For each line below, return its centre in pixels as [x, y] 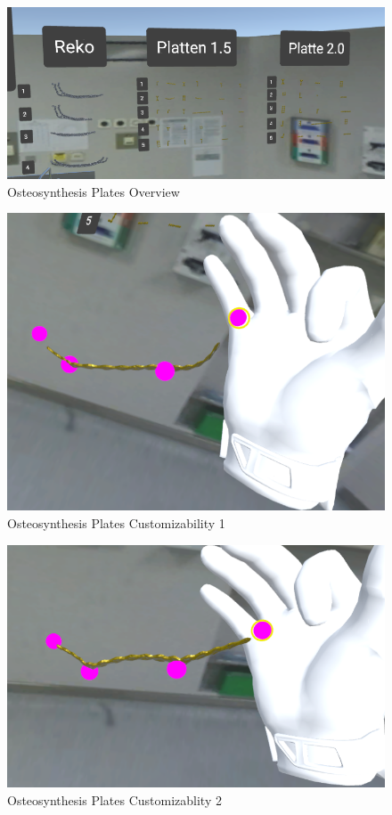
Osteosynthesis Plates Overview [94, 191]
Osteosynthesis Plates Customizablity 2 [114, 799]
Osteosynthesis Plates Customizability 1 [116, 523]
